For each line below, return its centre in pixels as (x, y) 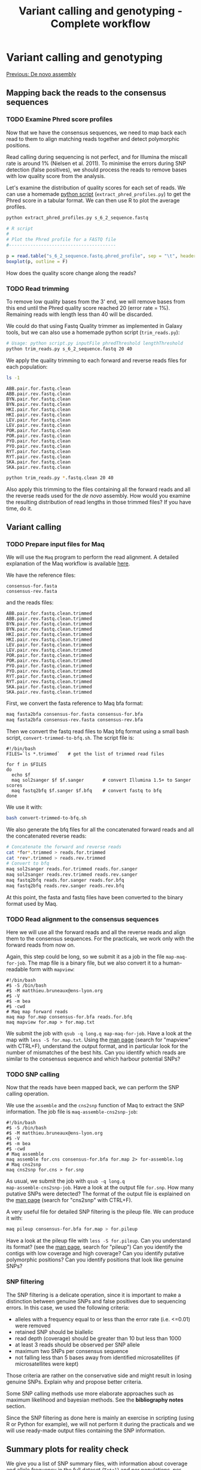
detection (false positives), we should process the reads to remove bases (97, 170)
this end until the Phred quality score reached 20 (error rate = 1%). (88, 308)
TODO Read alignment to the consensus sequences (83, 919)
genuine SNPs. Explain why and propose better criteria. (74, 1382)
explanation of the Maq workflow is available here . (68, 564)
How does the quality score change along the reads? (71, 273)
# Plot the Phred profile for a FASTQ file (61, 240)
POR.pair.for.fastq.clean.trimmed (49, 656)
